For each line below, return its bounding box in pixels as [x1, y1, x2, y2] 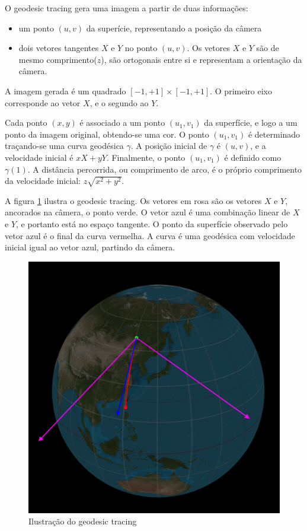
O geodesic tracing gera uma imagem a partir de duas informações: [5, 2, 248, 14]
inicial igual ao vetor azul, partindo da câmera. [5, 241, 175, 253]
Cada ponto [5, 116, 47, 129]
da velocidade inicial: [5, 174, 81, 187]
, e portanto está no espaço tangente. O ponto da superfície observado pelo [16, 218, 288, 230]
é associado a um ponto [79, 116, 165, 129]
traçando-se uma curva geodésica [5, 139, 124, 152]
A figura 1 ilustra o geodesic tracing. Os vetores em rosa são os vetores [5, 194, 262, 206]
